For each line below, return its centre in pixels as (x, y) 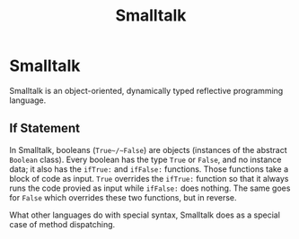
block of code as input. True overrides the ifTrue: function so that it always (149, 178)
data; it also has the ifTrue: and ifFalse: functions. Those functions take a (149, 169)
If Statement (45, 128)
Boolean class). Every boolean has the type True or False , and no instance (145, 159)
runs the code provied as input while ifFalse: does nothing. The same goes (150, 188)
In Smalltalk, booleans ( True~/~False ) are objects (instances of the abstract (148, 149)
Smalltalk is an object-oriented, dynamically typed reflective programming (146, 90)
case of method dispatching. (62, 224)
